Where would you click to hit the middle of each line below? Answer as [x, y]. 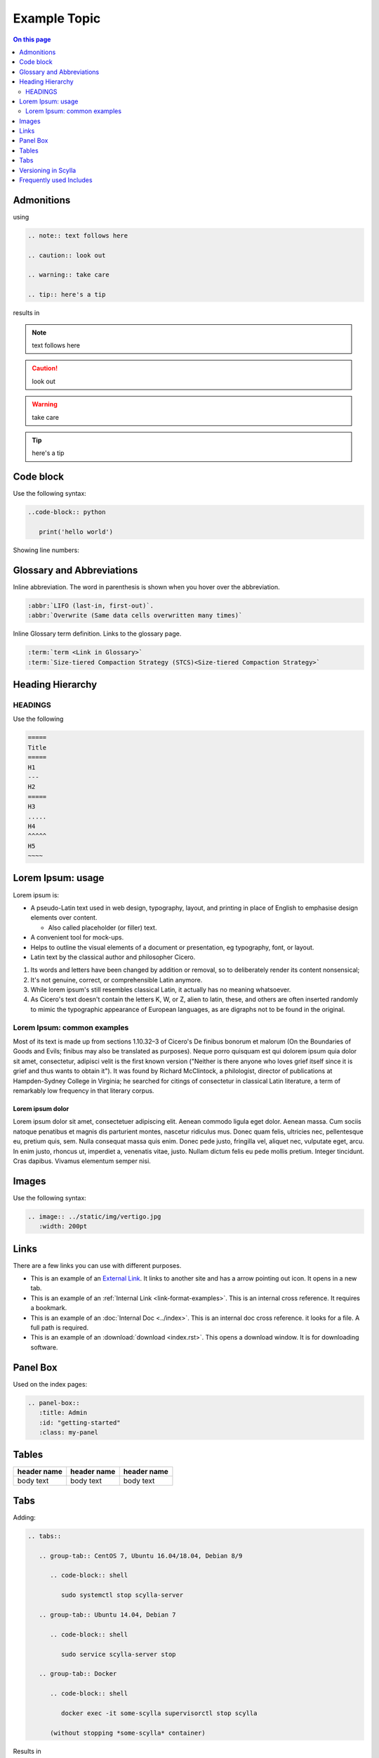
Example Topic [57, 18]
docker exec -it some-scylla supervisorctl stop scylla [159, 1713]
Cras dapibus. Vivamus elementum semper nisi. [82, 1161]
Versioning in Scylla [48, 170]
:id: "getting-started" [80, 1423]
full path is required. [60, 1328]
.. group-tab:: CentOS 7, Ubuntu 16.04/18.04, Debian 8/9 [141, 1555]
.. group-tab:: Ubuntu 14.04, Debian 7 [107, 1615]
